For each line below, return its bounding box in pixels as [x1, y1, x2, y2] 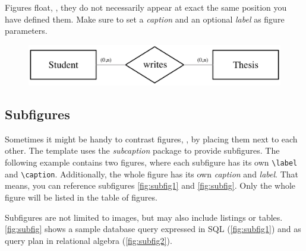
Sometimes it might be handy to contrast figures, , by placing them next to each [5, 132, 298, 145]
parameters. [5, 24, 48, 37]
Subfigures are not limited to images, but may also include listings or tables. [5, 211, 283, 223]
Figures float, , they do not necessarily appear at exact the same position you [5, 1, 287, 13]
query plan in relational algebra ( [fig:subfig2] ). [5, 234, 172, 246]
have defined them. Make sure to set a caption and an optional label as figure [5, 12, 285, 25]
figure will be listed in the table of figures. [5, 190, 157, 203]
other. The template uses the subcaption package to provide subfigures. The [5, 144, 280, 157]
